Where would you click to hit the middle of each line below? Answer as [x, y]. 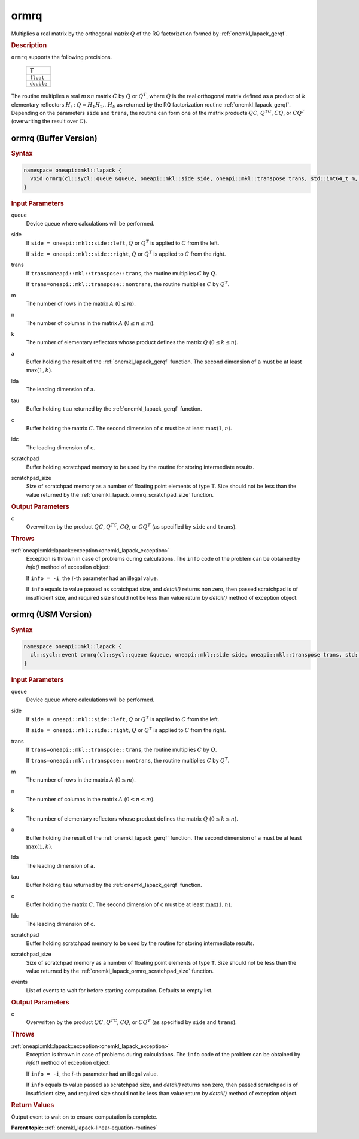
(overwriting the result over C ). [49, 121]
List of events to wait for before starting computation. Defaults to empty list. [119, 990]
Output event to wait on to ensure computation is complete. [84, 1117]
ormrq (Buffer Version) [54, 139]
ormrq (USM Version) [51, 614]
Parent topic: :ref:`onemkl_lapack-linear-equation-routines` [84, 1128]
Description [29, 45]
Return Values [33, 1105]
